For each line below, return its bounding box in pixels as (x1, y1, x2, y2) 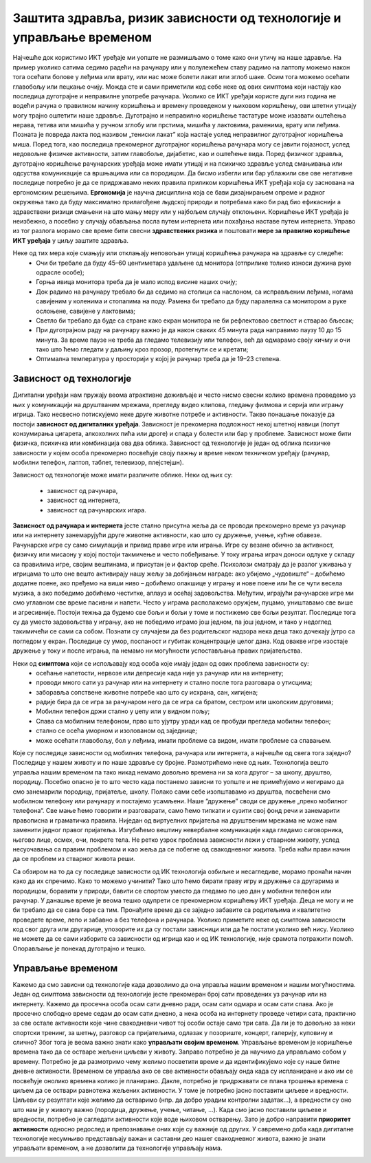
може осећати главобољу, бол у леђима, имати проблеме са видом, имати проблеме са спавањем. (36, 736, 333, 744)
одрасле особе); (36, 268, 85, 276)
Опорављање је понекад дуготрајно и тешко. (12, 944, 146, 953)
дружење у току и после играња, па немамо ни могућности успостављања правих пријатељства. (12, 646, 302, 655)
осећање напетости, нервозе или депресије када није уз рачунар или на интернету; (36, 669, 284, 677)
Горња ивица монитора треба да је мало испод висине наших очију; (36, 278, 238, 286)
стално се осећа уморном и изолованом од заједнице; (36, 726, 197, 735)
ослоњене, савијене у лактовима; (36, 307, 136, 315)
